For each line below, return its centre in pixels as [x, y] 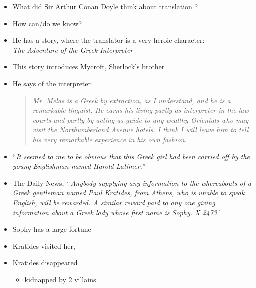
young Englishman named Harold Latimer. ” [79, 166]
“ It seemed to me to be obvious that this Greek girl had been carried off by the [131, 156]
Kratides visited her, [44, 246]
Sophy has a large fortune [52, 229]
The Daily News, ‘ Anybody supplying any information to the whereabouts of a [132, 183]
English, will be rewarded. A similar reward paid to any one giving [114, 202]
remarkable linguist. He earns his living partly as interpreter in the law [141, 110]
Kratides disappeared [45, 263]
